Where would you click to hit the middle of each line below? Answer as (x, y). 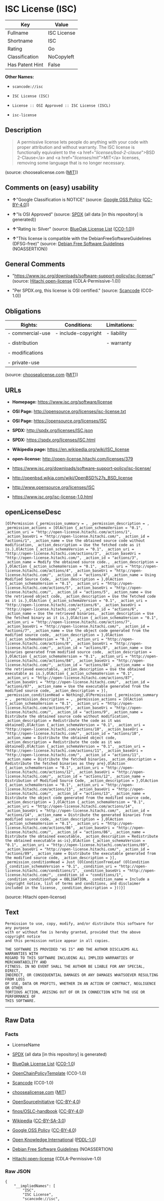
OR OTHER (14, 988)
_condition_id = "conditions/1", (89, 875)
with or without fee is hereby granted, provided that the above (73, 932)
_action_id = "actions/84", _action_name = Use (104, 665)
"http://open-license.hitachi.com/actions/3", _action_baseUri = (73, 553)
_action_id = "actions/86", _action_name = (100, 832)
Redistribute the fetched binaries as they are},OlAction (65, 763)
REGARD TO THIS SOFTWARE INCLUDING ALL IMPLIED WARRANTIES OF (70, 958)
